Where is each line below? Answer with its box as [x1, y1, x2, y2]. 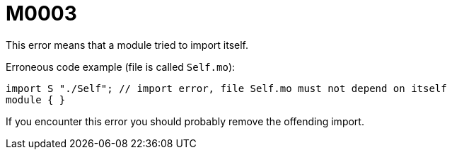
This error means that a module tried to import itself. [6, 38, 249, 51]
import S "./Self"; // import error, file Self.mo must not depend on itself [6, 82, 447, 94]
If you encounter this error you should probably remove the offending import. [6, 115, 364, 127]
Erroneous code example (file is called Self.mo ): [6, 60, 236, 73]
